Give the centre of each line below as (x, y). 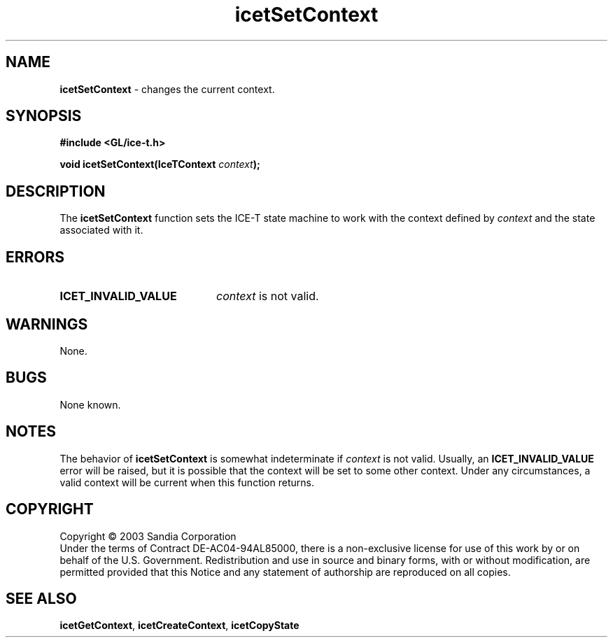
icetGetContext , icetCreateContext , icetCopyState (179, 626)
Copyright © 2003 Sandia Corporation (148, 536)
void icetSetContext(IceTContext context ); (160, 164)
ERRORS (35, 257)
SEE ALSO (41, 598)
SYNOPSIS (44, 116)
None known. (90, 404)
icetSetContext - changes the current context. (167, 89)
